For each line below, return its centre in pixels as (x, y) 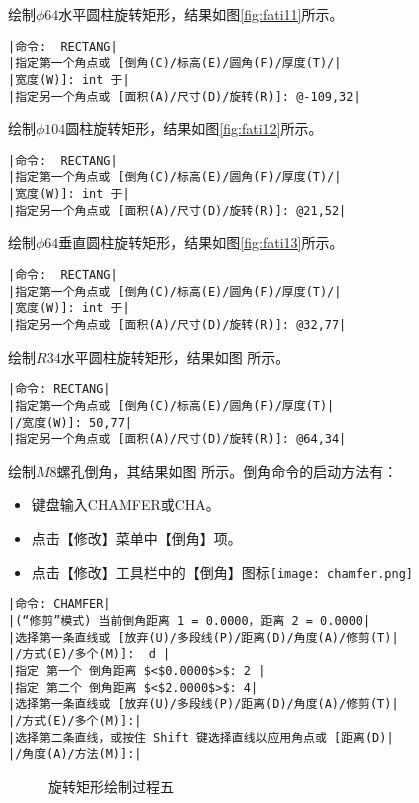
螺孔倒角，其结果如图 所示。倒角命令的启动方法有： (227, 470)
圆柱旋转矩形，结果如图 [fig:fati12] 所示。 (194, 128)
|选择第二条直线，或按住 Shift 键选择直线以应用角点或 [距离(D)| (201, 737)
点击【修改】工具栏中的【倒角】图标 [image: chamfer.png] (222, 571)
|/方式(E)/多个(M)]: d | (89, 654)
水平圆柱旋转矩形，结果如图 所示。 (175, 356)
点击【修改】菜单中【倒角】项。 (136, 538)
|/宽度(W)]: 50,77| (70, 422)
